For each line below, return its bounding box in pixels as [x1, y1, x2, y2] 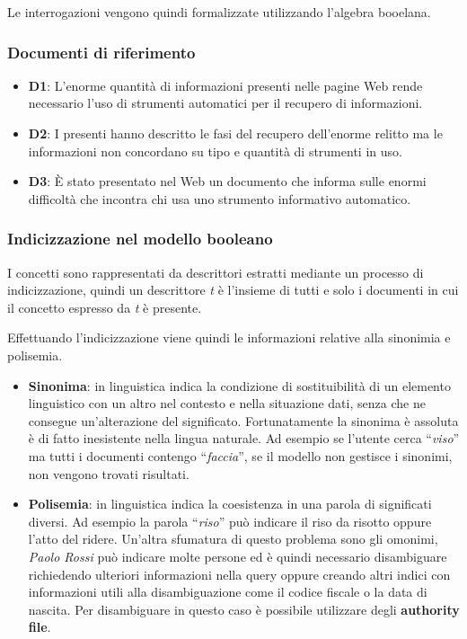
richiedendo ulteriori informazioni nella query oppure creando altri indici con [28, 564, 451, 583]
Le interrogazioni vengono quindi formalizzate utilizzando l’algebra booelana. [7, 3, 431, 21]
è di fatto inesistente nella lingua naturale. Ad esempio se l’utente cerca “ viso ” [28, 429, 460, 448]
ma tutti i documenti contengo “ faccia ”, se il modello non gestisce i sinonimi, [28, 446, 453, 465]
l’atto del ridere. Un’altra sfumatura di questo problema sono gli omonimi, [28, 529, 438, 548]
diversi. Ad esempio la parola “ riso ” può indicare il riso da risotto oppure [28, 511, 432, 530]
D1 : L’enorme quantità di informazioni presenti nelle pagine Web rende [28, 75, 423, 94]
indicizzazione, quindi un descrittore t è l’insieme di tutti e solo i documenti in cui [7, 280, 459, 299]
